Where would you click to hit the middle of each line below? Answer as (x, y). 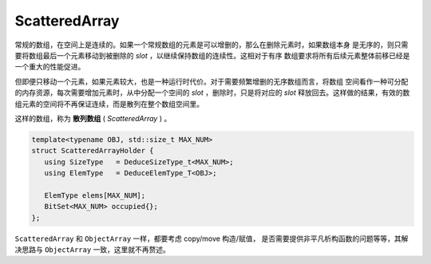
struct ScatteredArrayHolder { (93, 151)
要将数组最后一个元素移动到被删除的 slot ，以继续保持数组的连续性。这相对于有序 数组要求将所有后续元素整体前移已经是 (212, 55)
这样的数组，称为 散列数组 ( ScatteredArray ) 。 (93, 118)
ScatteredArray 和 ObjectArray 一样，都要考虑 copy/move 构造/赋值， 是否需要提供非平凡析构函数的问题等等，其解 (212, 238)
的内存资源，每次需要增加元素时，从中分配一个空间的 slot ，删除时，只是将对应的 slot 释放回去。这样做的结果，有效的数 (212, 93)
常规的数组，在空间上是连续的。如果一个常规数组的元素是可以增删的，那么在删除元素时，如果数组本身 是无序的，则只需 (212, 45)
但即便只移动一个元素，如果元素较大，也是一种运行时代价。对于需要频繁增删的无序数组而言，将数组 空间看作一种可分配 (212, 81)
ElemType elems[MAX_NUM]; (95, 195)
